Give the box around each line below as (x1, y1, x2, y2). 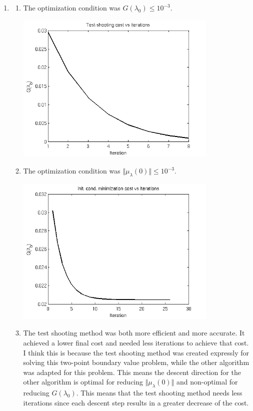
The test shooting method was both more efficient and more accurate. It (23, 327, 245, 338)
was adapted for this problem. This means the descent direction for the (23, 366, 241, 377)
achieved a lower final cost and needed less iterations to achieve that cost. (23, 337, 249, 347)
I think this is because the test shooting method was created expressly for (23, 347, 249, 357)
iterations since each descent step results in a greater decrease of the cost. (23, 397, 249, 407)
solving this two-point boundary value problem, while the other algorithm (23, 357, 249, 367)
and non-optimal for (176, 376, 238, 387)
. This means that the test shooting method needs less (76, 387, 242, 398)
